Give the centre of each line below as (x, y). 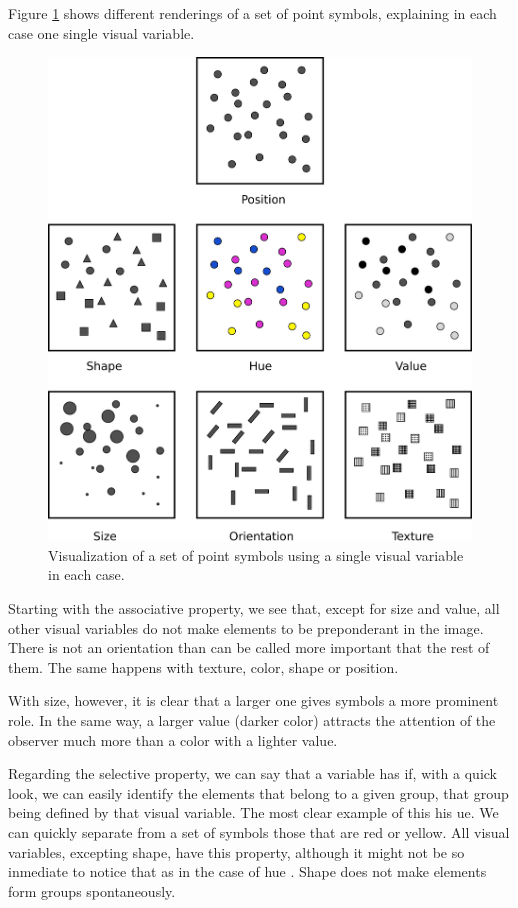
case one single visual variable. (101, 32)
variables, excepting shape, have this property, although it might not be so (236, 851)
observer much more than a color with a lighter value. (173, 739)
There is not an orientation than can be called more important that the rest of (249, 647)
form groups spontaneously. (92, 890)
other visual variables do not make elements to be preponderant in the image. (246, 627)
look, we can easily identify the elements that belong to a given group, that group (258, 792)
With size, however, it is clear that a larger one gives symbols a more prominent (253, 700)
